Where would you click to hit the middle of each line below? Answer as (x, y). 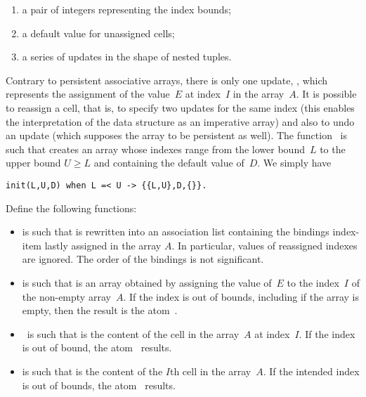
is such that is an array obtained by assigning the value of (147, 282)
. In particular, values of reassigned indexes (264, 245)
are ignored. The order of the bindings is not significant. (143, 259)
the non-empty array (66, 296)
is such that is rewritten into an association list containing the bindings (176, 232)
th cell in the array (210, 371)
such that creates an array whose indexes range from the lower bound (155, 149)
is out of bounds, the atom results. (99, 385)
